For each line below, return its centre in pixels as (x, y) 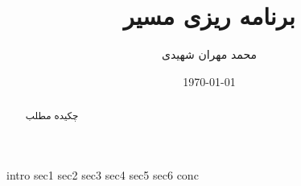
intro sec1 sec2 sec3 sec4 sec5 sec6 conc (103, 174)
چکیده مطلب (52, 116)
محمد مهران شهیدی (209, 54)
